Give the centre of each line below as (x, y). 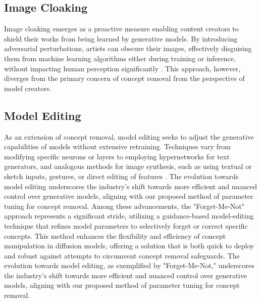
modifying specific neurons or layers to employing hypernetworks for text (117, 156)
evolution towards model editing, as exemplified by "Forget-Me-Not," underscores (129, 265)
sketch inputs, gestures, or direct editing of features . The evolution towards (121, 176)
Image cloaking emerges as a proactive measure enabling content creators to (121, 29)
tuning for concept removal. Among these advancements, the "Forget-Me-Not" (124, 206)
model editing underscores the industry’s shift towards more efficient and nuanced (131, 186)
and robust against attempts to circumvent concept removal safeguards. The (122, 255)
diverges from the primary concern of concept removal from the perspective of (124, 78)
